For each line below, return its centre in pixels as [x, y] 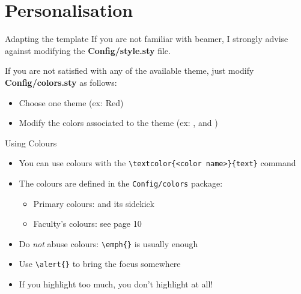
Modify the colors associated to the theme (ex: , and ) [118, 123]
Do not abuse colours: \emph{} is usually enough [108, 243]
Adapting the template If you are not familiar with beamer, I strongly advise [147, 39]
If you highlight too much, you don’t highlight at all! [116, 284]
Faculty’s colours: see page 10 [87, 223]
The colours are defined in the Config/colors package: [121, 183]
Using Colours [31, 142]
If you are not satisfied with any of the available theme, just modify [129, 70]
